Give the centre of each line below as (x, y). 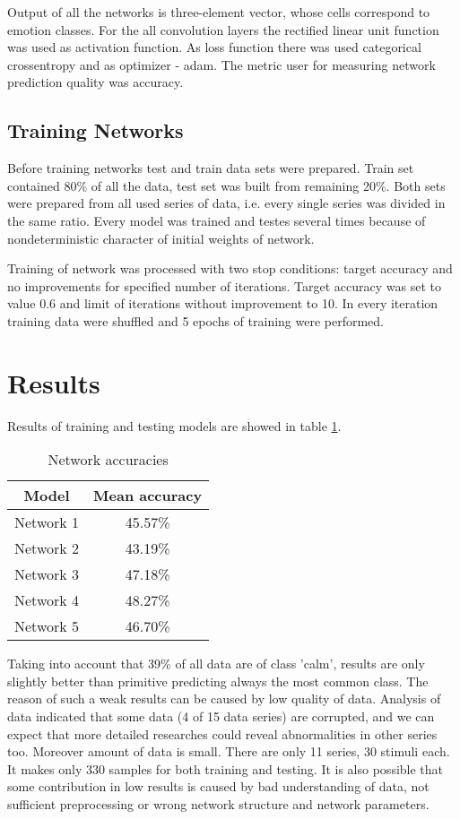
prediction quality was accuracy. (95, 82)
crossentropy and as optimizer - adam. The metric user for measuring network (221, 64)
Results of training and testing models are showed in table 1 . (174, 425)
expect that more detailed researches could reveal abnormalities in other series (222, 733)
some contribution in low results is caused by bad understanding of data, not (218, 786)
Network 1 (47, 522)
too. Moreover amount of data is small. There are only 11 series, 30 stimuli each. (229, 751)
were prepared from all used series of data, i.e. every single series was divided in (226, 203)
